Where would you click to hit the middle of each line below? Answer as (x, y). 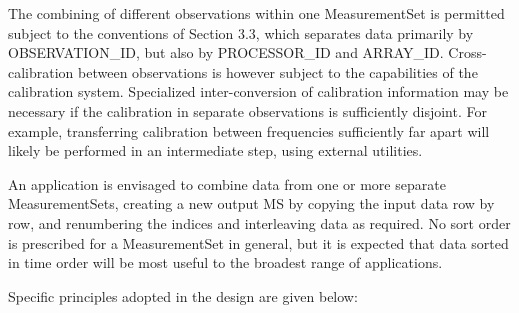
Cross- (467, 52)
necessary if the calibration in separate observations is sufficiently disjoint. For (247, 110)
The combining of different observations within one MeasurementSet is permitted (256, 13)
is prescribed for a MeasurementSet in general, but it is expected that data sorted (258, 242)
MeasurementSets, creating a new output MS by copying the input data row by (251, 203)
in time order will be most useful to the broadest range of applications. (225, 262)
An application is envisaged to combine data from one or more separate (227, 183)
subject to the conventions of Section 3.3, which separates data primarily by (241, 32)
